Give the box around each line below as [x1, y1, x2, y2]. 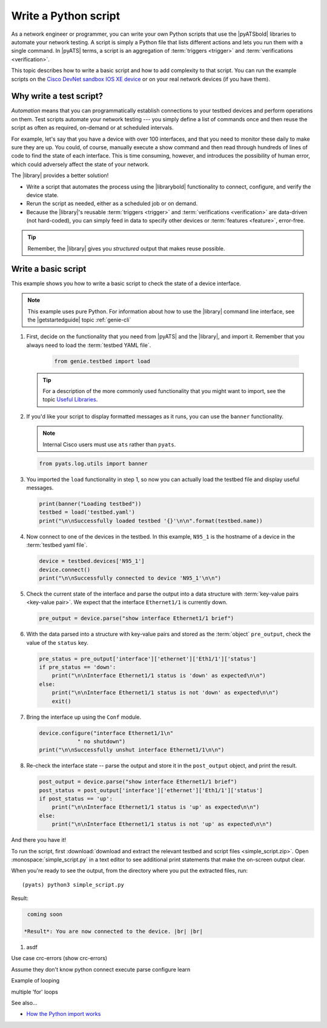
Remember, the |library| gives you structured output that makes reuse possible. [27, 244, 225, 252]
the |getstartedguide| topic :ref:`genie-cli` [27, 316, 131, 323]
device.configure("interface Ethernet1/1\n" [39, 730, 174, 736]
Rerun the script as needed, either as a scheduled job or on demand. [26, 200, 198, 207]
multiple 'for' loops [11, 988, 59, 995]
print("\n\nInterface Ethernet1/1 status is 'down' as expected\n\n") [51, 672, 266, 679]
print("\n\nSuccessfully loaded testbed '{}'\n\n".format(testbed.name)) [39, 517, 263, 524]
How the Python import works [26, 1010, 101, 1018]
